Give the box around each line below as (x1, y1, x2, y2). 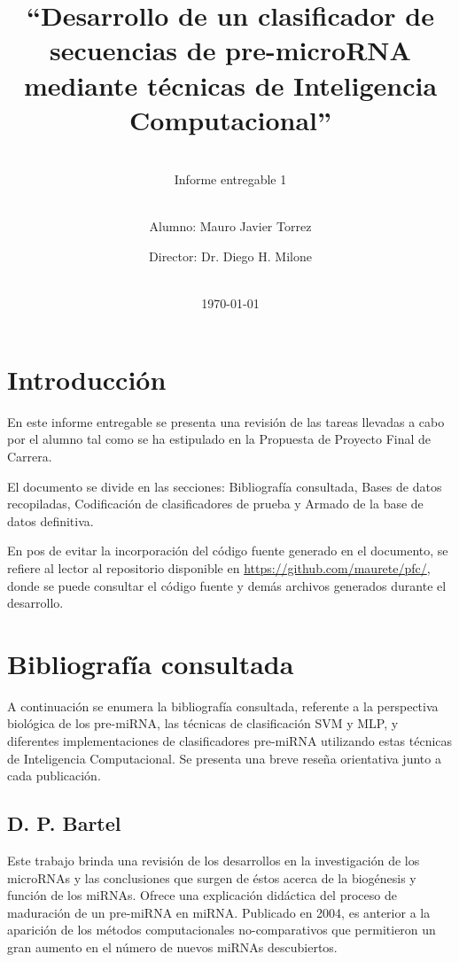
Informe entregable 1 (174, 170, 287, 189)
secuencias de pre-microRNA (50, 32, 411, 68)
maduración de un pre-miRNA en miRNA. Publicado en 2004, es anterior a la (7, 903, 431, 921)
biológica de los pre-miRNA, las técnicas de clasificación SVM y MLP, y (7, 714, 399, 733)
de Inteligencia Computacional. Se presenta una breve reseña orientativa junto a (7, 749, 441, 767)
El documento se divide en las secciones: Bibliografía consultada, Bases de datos (7, 477, 442, 495)
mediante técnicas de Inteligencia (23, 66, 438, 103)
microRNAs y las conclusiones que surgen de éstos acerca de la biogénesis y (7, 868, 416, 887)
